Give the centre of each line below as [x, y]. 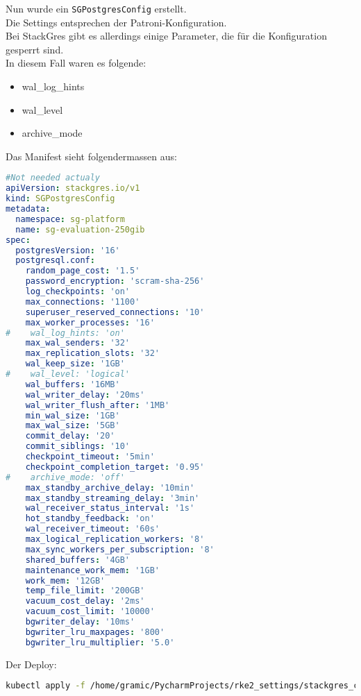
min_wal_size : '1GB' [73, 415]
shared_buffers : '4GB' [78, 560]
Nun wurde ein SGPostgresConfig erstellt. [96, 8]
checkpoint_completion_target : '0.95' [115, 467]
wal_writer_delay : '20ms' [85, 394]
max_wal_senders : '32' [78, 343]
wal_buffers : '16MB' [73, 384]
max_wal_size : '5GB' [73, 426]
